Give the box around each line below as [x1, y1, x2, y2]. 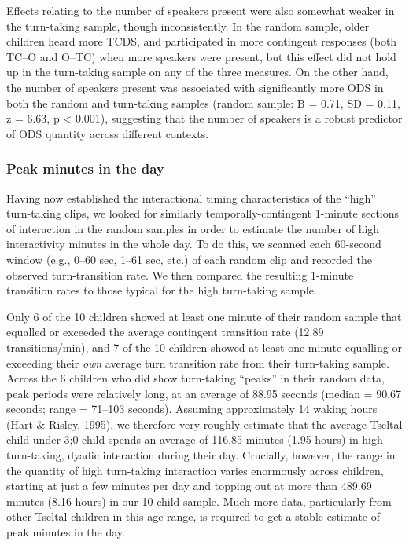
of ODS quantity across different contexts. [6, 125, 209, 141]
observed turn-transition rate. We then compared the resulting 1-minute [6, 266, 354, 283]
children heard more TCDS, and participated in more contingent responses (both [6, 33, 397, 49]
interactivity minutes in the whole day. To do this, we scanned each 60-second [6, 236, 381, 252]
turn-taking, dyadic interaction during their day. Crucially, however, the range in [6, 447, 396, 463]
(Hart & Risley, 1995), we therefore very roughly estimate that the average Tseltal [6, 415, 403, 432]
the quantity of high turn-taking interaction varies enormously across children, [6, 462, 384, 478]
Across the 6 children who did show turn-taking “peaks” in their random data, [6, 370, 385, 386]
